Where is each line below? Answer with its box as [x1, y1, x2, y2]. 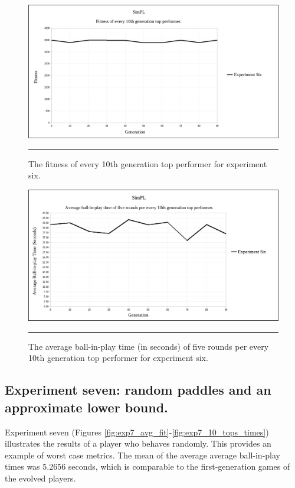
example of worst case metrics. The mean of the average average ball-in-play [5, 448, 280, 461]
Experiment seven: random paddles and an [5, 380, 271, 399]
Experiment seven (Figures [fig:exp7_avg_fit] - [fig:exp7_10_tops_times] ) [5, 425, 269, 438]
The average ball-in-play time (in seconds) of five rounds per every [28, 340, 269, 352]
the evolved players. [5, 471, 76, 484]
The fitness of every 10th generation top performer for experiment [28, 157, 267, 170]
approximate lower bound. [5, 398, 168, 416]
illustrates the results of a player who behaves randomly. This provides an [5, 437, 271, 450]
